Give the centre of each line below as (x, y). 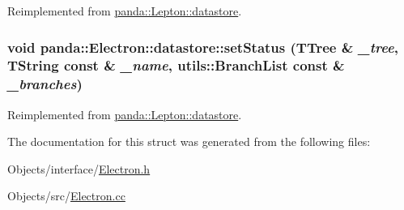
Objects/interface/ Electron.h (79, 168)
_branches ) (45, 84)
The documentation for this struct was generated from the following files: (189, 141)
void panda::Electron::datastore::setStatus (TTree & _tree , (203, 47)
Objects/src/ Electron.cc (66, 196)
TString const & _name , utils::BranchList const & (176, 65)
